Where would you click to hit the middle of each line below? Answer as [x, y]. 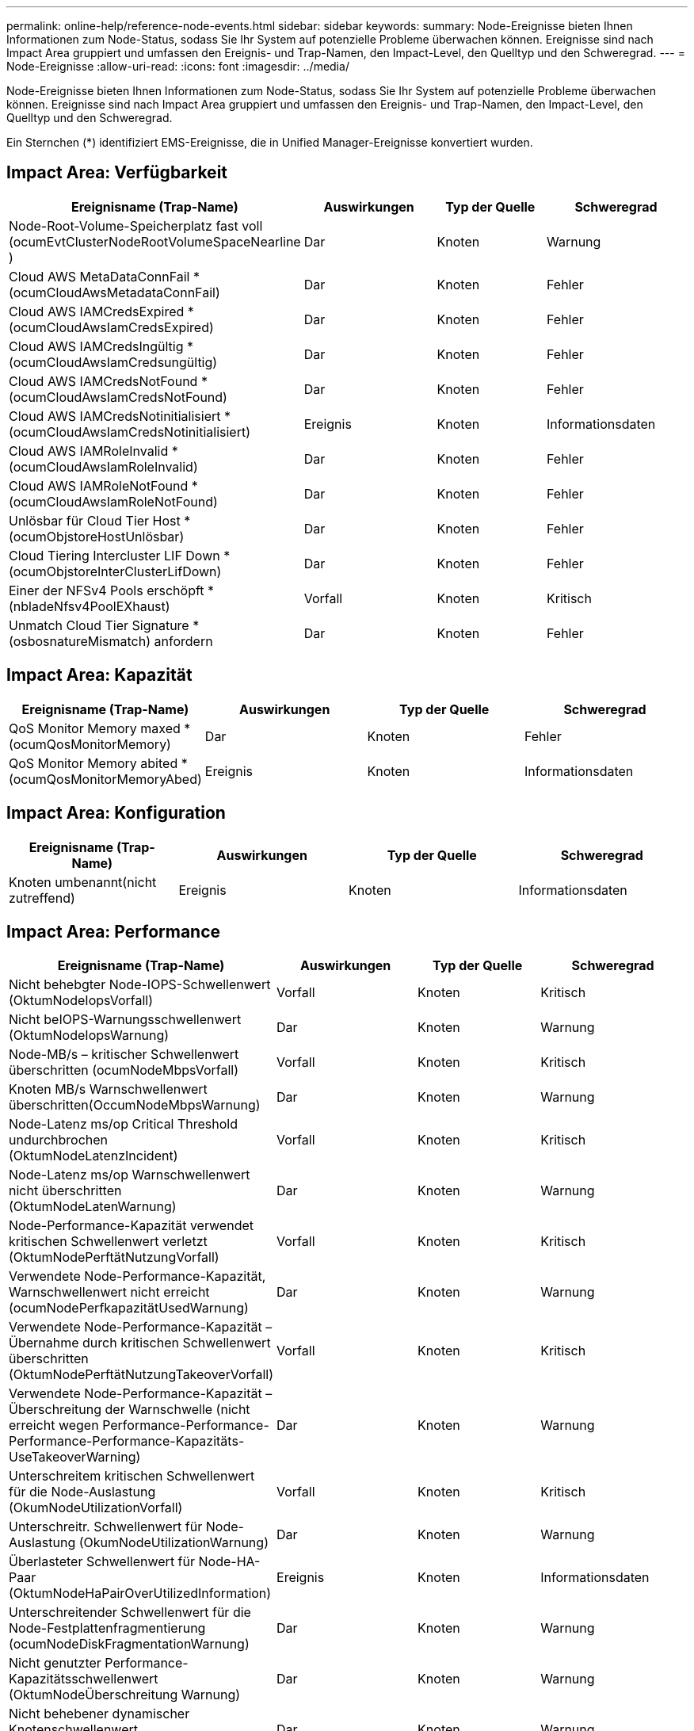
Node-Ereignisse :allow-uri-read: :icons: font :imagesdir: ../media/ [178, 66]
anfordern [183, 641]
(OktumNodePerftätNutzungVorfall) [114, 1257]
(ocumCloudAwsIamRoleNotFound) [113, 501]
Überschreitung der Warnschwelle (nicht [130, 1410]
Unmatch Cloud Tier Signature [99, 625]
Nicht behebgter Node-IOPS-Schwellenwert [140, 985]
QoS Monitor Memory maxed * [100, 728]
